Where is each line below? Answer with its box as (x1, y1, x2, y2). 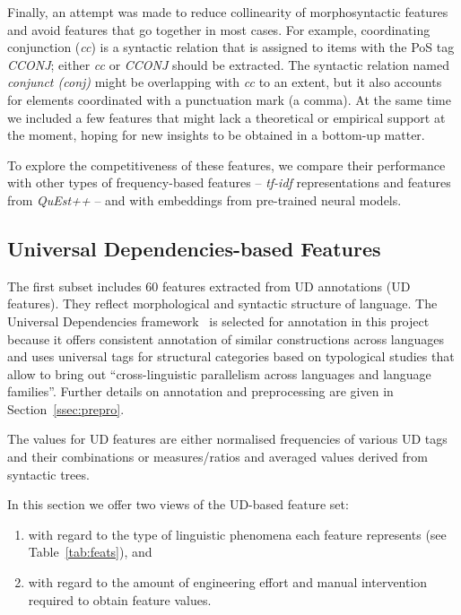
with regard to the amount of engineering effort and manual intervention (28, 573, 428, 592)
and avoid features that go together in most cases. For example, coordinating (7, 20, 431, 39)
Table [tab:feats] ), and (28, 542, 152, 561)
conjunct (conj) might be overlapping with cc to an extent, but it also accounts (7, 73, 442, 91)
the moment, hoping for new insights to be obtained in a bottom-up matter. (7, 126, 425, 144)
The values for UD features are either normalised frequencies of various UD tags (7, 429, 448, 448)
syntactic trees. (7, 464, 90, 483)
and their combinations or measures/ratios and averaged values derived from (7, 447, 428, 466)
